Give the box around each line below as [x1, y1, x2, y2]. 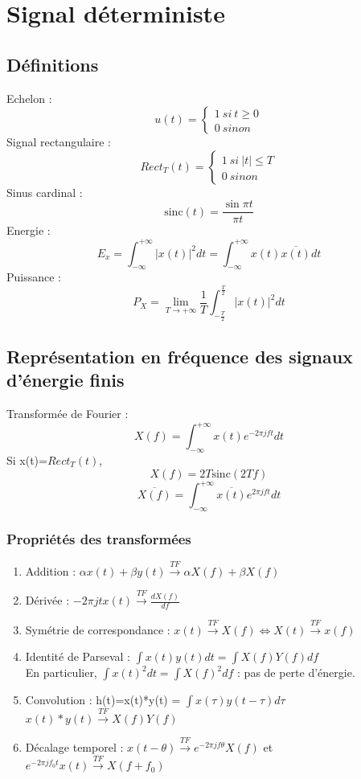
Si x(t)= [6, 451, 47, 468]
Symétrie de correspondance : [25, 621, 170, 638]
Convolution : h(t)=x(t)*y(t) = [25, 691, 181, 708]
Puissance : [6, 269, 62, 285]
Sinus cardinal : [6, 183, 83, 200]
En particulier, [25, 664, 97, 681]
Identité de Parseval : [25, 648, 130, 665]
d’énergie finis [6, 367, 125, 392]
